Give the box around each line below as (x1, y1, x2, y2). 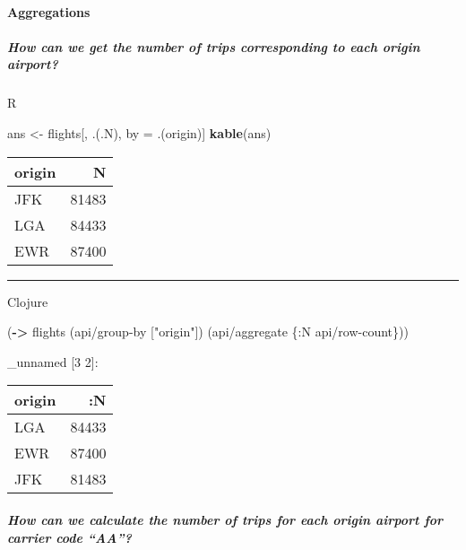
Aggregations (7, 2, 91, 21)
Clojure (7, 292, 48, 310)
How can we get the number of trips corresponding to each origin (7, 37, 420, 56)
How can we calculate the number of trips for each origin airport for (7, 510, 444, 528)
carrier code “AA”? (7, 528, 132, 546)
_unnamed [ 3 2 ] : (7, 352, 99, 371)
